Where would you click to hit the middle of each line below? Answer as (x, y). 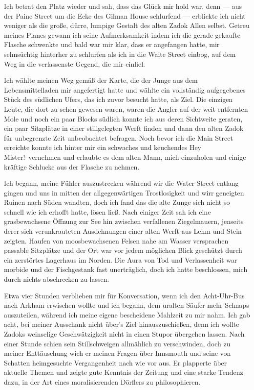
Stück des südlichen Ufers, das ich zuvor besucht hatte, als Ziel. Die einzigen (118, 99)
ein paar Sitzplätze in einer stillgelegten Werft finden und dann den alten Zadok (124, 128)
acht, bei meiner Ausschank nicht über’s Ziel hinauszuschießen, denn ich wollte (122, 324)
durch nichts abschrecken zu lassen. (57, 279)
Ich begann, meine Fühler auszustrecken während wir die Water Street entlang (121, 183)
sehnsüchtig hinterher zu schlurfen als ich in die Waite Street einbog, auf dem (120, 54)
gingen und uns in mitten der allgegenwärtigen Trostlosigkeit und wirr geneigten (124, 192)
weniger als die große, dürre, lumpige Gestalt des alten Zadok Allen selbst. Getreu (127, 25)
